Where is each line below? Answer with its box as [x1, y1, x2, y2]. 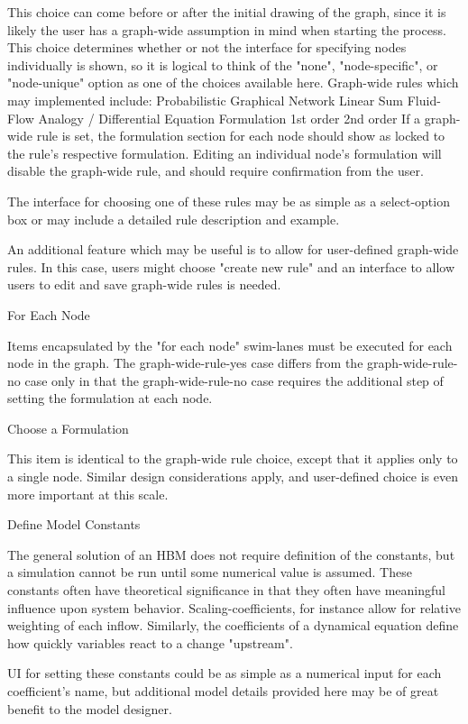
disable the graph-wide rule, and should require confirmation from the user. [7, 161, 424, 180]
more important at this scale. [7, 484, 169, 503]
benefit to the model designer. [7, 699, 172, 718]
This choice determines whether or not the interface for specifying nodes [7, 38, 407, 57]
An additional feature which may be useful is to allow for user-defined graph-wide [7, 240, 459, 259]
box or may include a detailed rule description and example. [7, 209, 340, 228]
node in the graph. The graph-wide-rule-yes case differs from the [7, 353, 363, 372]
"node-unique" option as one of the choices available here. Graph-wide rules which [7, 73, 459, 92]
